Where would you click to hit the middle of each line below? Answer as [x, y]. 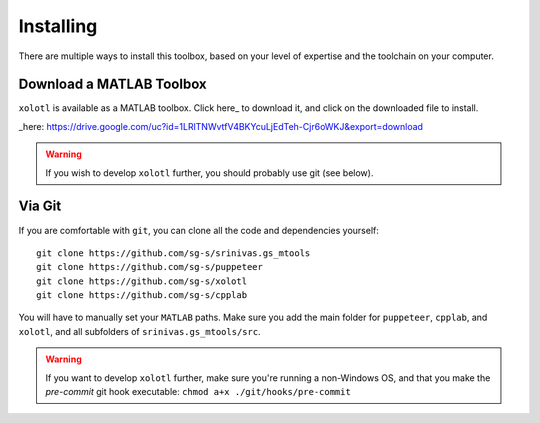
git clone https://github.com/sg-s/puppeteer [150, 267]
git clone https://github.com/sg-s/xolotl [142, 281]
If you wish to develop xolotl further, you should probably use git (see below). [209, 172]
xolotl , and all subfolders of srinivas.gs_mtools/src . [139, 331]
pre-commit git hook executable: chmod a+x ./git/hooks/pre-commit [198, 392]
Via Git [40, 206]
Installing [58, 26]
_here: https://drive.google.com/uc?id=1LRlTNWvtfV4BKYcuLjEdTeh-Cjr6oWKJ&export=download [221, 126]
